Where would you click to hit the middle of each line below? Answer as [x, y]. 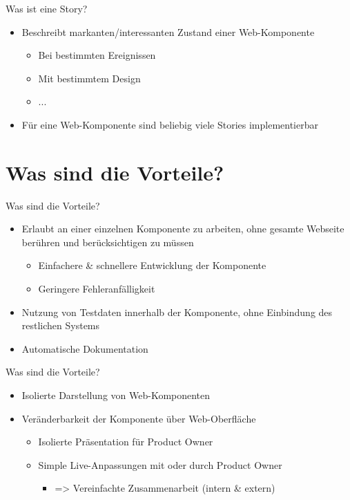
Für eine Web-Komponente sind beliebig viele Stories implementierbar [170, 124]
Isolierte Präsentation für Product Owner [126, 442]
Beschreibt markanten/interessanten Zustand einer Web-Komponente [168, 31]
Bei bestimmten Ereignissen [97, 55]
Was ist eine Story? [47, 8]
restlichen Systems [61, 325]
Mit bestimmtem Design [89, 78]
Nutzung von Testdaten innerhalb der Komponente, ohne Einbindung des [177, 312]
